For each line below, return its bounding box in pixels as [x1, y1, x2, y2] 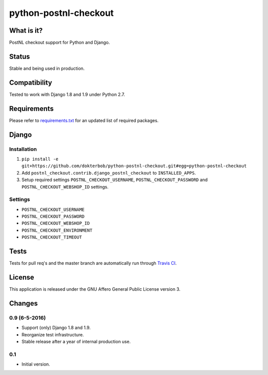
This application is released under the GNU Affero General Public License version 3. [9, 286, 181, 292]
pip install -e [21, 156, 59, 162]
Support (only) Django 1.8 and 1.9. [21, 325, 91, 331]
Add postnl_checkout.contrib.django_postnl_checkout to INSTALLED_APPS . [21, 170, 196, 176]
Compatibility [9, 78, 52, 87]
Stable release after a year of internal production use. [21, 338, 131, 344]
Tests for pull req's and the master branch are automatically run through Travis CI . [9, 260, 177, 266]
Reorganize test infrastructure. [21, 331, 84, 337]
